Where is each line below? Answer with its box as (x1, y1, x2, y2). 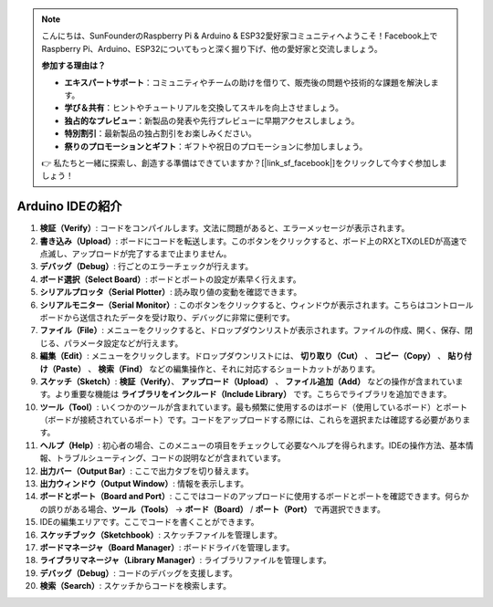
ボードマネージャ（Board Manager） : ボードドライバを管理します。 (39, 541, 295, 552)
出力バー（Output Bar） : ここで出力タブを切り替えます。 (39, 466, 255, 476)
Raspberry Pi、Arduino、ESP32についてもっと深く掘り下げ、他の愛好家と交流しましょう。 (41, 43, 383, 54)
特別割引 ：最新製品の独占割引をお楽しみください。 (64, 128, 257, 139)
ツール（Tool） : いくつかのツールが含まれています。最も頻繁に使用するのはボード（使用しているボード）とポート (39, 402, 467, 413)
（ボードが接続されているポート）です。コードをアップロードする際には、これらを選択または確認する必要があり (39, 414, 463, 425)
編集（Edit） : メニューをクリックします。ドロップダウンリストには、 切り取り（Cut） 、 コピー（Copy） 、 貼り (39, 351, 465, 361)
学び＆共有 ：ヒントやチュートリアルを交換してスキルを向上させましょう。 (64, 102, 344, 113)
